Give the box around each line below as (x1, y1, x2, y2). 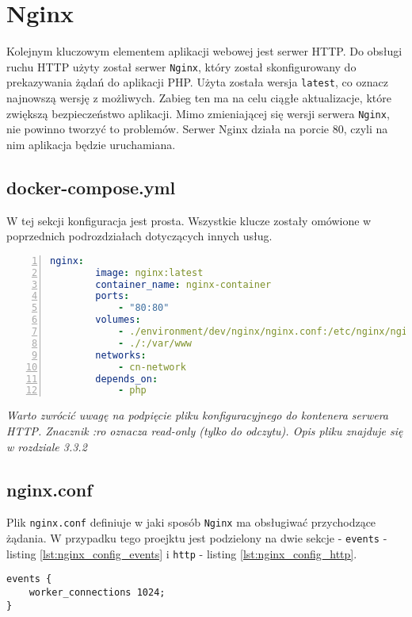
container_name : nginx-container (95, 278, 272, 290)
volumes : (95, 314, 141, 326)
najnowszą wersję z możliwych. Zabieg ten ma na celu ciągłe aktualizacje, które (6, 90, 391, 106)
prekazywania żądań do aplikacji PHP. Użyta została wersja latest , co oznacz (6, 74, 388, 90)
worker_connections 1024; (29, 586, 166, 598)
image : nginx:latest (95, 266, 204, 278)
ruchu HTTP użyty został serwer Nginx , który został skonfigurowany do (6, 58, 357, 75)
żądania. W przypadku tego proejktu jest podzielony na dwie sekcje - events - (6, 530, 387, 546)
